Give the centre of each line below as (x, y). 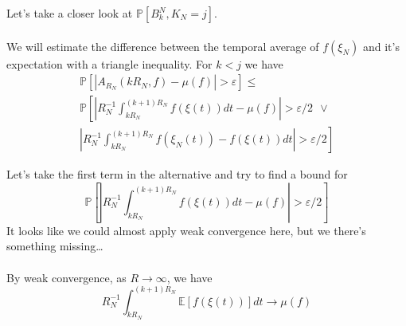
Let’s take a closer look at (70, 13)
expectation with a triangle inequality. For (109, 63)
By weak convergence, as (66, 277)
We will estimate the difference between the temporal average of (163, 46)
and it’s (381, 46)
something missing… (55, 246)
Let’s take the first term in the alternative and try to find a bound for (177, 174)
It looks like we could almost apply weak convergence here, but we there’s (186, 230)
